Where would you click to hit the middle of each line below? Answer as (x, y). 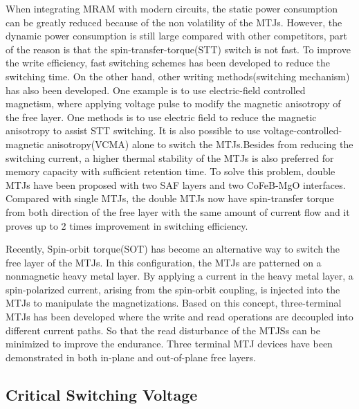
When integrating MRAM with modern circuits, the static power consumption (172, 8)
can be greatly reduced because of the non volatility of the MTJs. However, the (174, 22)
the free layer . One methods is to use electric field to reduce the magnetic (161, 117)
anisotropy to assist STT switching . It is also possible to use (133, 130)
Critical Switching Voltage (102, 394)
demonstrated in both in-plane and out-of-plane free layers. (131, 357)
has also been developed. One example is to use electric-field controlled (156, 90)
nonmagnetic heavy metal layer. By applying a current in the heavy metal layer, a (179, 276)
